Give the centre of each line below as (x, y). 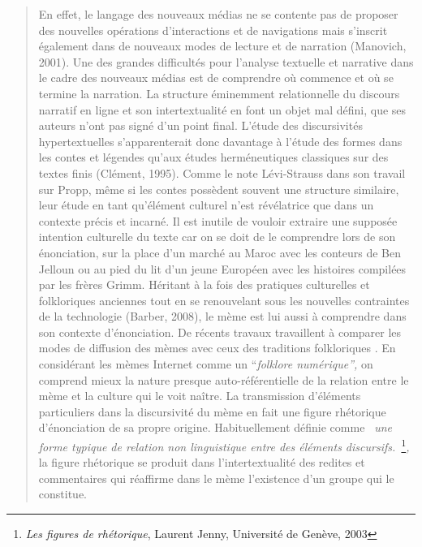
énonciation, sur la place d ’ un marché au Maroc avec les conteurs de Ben (220, 252)
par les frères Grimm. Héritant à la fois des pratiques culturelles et (204, 284)
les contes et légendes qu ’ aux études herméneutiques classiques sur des (213, 157)
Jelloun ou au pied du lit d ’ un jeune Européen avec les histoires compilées (222, 268)
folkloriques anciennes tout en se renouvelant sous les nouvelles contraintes (224, 300)
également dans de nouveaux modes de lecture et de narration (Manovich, (222, 46)
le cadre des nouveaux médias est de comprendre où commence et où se (216, 78)
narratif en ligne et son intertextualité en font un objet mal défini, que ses (222, 109)
